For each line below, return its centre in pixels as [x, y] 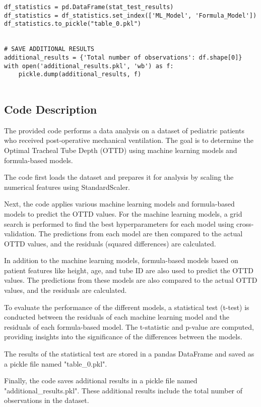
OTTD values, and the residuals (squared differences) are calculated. [110, 243]
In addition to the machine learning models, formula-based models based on [121, 260]
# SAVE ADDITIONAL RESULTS [49, 49]
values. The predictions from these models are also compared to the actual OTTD [131, 280]
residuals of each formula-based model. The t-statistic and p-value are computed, [129, 326]
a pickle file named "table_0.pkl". [56, 363]
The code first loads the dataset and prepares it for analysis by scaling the [119, 177]
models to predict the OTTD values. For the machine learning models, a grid [123, 213]
